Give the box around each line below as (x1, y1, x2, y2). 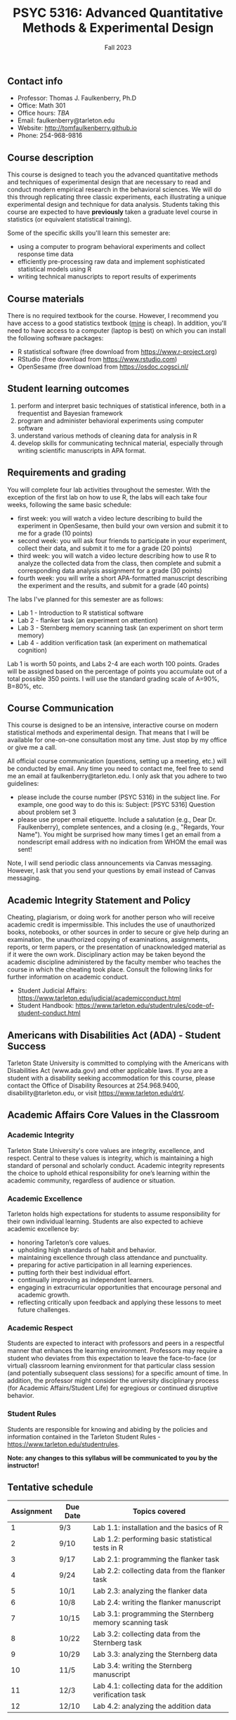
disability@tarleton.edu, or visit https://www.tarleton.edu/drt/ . (7, 1089, 185, 1097)
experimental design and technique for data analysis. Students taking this (7, 200, 220, 209)
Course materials (7, 293, 84, 305)
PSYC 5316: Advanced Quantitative (13, 5, 223, 21)
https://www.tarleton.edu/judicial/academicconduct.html (17, 994, 181, 1002)
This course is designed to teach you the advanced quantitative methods (7, 170, 218, 179)
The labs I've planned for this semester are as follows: (7, 594, 164, 603)
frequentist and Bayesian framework (17, 409, 123, 417)
